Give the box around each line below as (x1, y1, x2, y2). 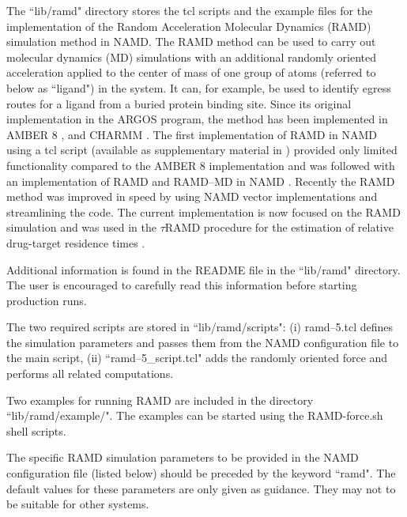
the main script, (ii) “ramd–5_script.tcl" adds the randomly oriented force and (6, 349, 388, 366)
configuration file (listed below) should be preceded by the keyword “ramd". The (6, 465, 396, 481)
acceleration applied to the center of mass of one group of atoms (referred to (6, 64, 376, 81)
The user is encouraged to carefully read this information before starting (6, 277, 357, 293)
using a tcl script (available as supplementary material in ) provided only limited (6, 142, 398, 158)
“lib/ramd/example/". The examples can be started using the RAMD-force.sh (6, 407, 383, 424)
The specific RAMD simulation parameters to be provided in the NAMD (6, 449, 359, 466)
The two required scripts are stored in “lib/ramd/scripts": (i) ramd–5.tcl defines (6, 319, 394, 335)
